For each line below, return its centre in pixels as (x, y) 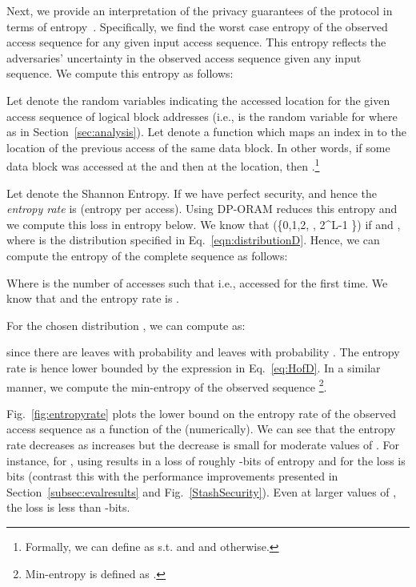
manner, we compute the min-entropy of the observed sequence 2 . (167, 385)
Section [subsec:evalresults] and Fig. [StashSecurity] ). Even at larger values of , (202, 491)
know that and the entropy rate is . (93, 298)
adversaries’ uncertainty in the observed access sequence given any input (184, 57)
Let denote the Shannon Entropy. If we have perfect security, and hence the (192, 193)
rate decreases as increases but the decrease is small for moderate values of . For (203, 444)
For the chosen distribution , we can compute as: (126, 325)
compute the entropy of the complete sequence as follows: (147, 255)
